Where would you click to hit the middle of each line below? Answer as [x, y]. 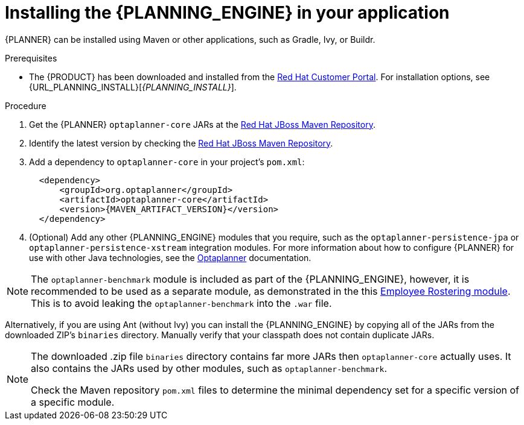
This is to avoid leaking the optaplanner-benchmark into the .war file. [181, 303]
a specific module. [73, 402]
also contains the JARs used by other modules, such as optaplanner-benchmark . [209, 368]
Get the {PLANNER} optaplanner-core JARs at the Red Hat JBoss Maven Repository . [202, 124]
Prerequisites [31, 58]
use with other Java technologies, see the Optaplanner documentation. [170, 257]
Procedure [26, 105]
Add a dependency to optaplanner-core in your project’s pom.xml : [167, 162]
